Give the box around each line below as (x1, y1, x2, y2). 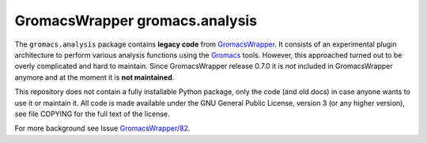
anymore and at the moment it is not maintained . (14, 72, 175, 82)
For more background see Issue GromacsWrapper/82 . (14, 123, 191, 134)
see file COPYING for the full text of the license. (14, 109, 170, 119)
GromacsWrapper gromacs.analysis (14, 12, 257, 29)
